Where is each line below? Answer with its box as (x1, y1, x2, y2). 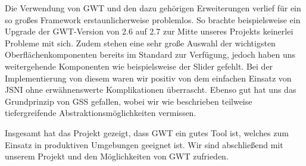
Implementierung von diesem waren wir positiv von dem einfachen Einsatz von (5, 71, 292, 84)
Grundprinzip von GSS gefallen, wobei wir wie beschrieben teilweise (5, 95, 252, 107)
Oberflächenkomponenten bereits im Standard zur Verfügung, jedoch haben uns (5, 48, 296, 61)
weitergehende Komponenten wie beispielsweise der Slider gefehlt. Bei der (5, 59, 273, 72)
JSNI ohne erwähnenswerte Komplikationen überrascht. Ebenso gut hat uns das (5, 83, 296, 96)
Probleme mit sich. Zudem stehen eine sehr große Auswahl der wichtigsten (5, 36, 276, 49)
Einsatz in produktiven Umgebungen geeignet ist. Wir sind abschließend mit (5, 138, 283, 151)
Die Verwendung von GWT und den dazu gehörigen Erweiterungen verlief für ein (5, 2, 301, 14)
